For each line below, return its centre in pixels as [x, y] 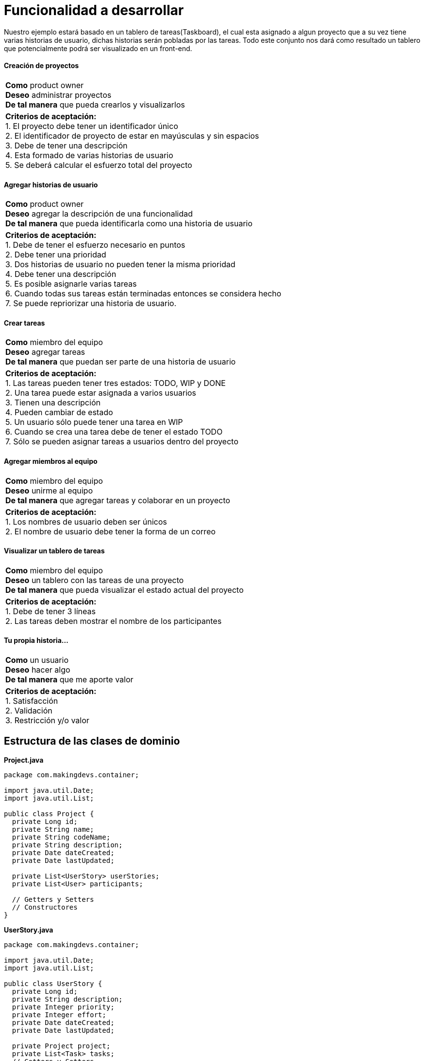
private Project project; [61, 1046]
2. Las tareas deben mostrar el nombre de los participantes [114, 621]
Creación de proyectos [42, 66]
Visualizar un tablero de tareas [54, 551]
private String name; [53, 829]
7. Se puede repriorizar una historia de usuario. [91, 303]
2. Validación [29, 711]
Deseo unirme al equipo [49, 490]
